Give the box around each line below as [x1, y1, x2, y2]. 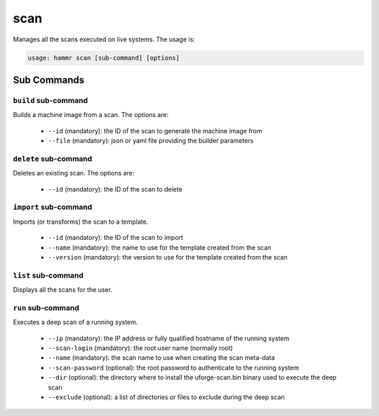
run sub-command [13, 302, 80, 312]
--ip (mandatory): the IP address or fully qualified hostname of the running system [48, 334, 290, 342]
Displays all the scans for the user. [13, 286, 112, 294]
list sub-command [13, 270, 84, 280]
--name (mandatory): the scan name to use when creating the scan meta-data [48, 354, 275, 362]
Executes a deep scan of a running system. [13, 318, 138, 326]
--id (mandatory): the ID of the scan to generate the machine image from [48, 126, 262, 135]
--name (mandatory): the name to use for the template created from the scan [48, 243, 272, 252]
